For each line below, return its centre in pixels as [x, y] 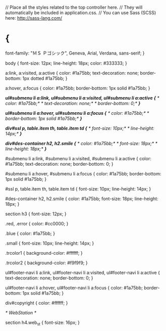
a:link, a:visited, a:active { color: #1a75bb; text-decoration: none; [72, 73]
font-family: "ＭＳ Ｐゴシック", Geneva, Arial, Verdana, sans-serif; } [75, 53]
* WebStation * [21, 312]
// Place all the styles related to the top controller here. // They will [74, 7]
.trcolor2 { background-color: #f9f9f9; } [47, 263]
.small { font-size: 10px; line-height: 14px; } [50, 243]
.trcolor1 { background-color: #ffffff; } [44, 253]
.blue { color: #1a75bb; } [30, 233]
